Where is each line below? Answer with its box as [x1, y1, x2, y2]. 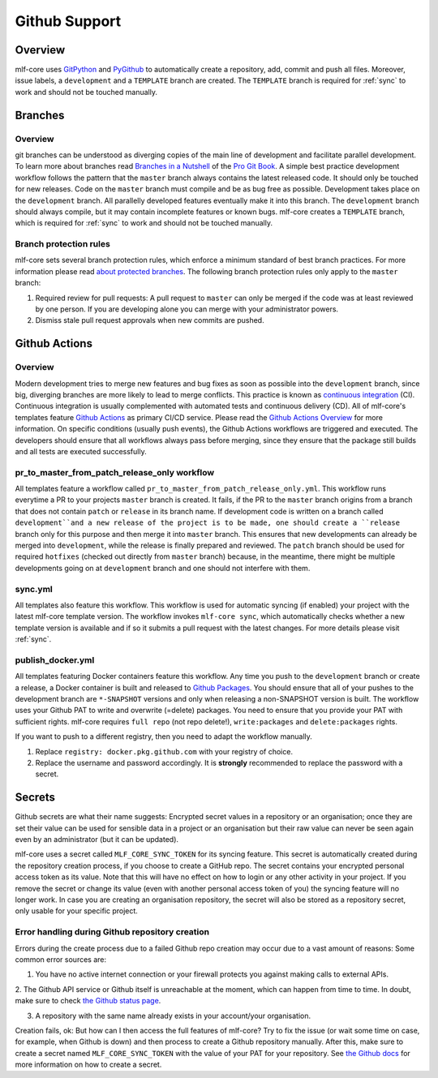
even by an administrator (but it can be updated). [15, 835, 178, 844]
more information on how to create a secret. [15, 1059, 162, 1070]
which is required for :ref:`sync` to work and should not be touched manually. [15, 218, 273, 228]
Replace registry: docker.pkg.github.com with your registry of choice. [35, 746, 294, 756]
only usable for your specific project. [15, 906, 138, 916]
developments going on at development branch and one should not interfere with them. [15, 563, 311, 573]
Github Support [15, 12, 122, 30]
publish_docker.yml [15, 654, 95, 665]
